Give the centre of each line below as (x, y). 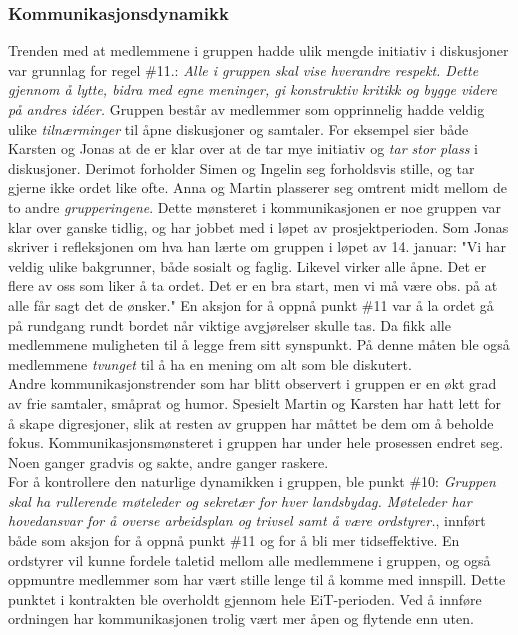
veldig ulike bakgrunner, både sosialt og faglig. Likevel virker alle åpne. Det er (247, 265)
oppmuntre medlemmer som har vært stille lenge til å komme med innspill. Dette (257, 579)
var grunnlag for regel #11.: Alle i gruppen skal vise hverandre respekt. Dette (243, 69)
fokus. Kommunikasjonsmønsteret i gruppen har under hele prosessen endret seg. (256, 442)
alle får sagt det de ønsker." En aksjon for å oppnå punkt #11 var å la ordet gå (251, 304)
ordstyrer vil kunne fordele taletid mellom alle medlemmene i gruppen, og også (249, 559)
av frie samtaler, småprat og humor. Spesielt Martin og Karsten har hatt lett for (254, 402)
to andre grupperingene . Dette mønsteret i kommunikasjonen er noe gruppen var (254, 206)
